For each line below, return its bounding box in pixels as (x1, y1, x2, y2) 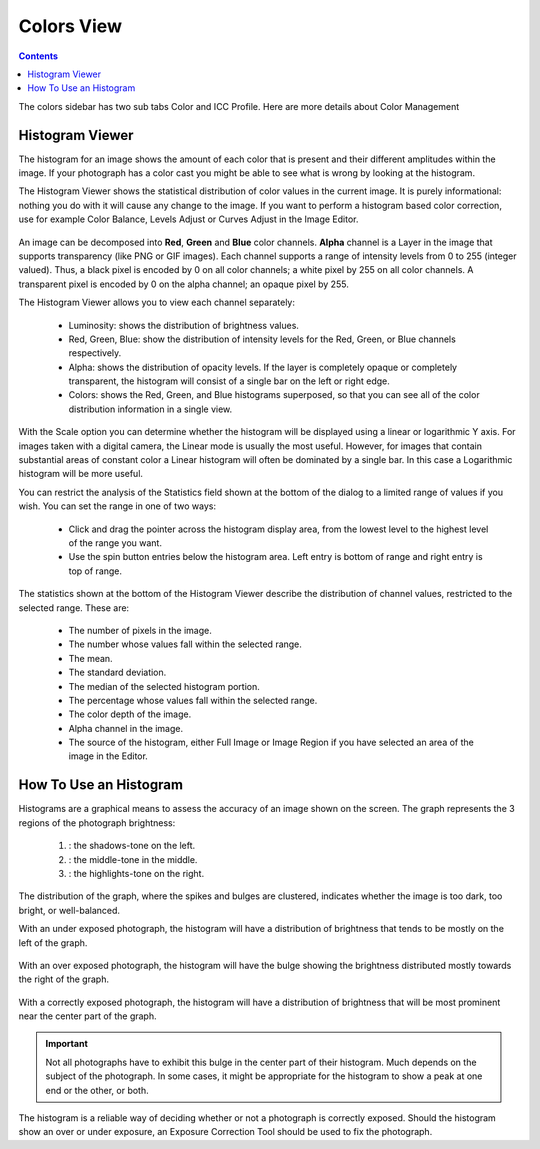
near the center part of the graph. (18, 1010, 157, 1022)
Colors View (18, 15, 122, 37)
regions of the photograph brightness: (18, 816, 176, 829)
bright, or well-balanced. (18, 904, 120, 916)
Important (45, 1038, 89, 1050)
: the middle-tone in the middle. (68, 853, 198, 865)
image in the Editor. (68, 750, 149, 762)
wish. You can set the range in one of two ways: (18, 500, 217, 512)
